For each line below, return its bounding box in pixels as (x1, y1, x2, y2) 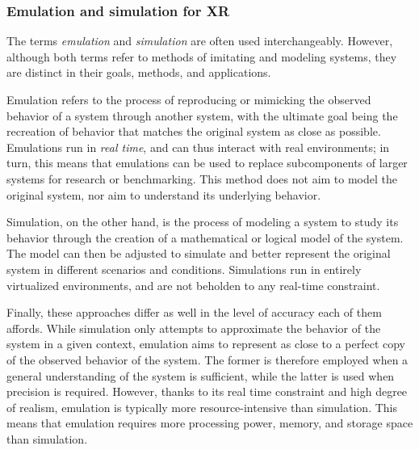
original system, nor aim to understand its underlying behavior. (6, 186, 321, 203)
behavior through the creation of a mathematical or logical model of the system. (6, 229, 404, 246)
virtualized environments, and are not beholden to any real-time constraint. (6, 276, 380, 293)
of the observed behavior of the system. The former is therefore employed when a (6, 351, 409, 368)
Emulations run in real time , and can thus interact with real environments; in (6, 138, 390, 155)
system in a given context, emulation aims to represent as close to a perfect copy (6, 335, 405, 352)
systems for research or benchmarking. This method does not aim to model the (6, 170, 398, 187)
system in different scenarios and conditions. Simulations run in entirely (6, 260, 362, 277)
